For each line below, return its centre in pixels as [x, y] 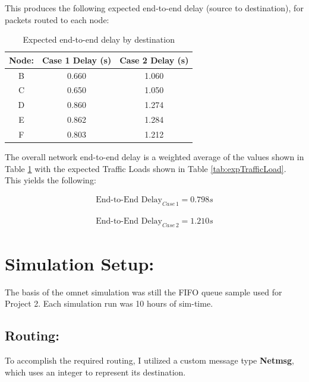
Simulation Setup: [80, 263]
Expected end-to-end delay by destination [99, 39]
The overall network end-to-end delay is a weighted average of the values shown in [154, 157]
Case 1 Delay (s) [77, 60]
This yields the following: [51, 180]
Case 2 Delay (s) [154, 60]
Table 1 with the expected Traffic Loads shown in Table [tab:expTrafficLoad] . [146, 168]
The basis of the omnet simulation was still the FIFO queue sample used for [144, 292]
